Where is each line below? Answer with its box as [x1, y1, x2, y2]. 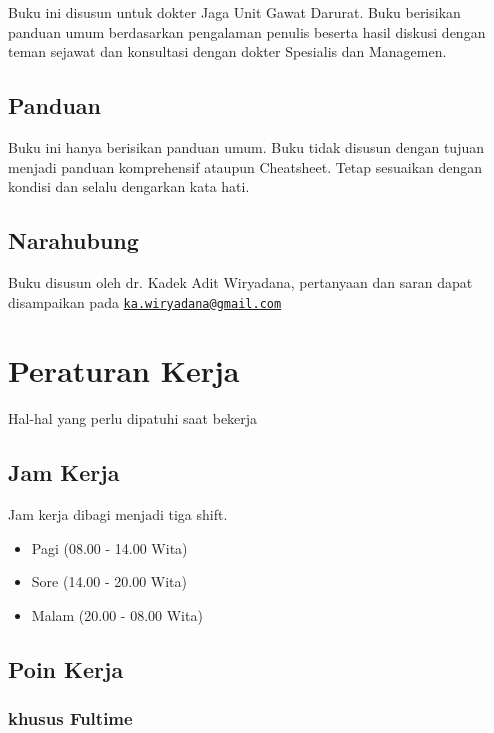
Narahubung [8, 225, 139, 256]
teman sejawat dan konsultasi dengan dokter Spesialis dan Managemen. [8, 41, 447, 62]
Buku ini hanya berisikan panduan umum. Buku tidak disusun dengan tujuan [8, 136, 484, 157]
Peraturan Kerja [8, 350, 240, 391]
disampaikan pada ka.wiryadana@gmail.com [8, 291, 282, 312]
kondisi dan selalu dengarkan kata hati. [8, 176, 250, 197]
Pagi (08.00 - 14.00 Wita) [31, 537, 188, 558]
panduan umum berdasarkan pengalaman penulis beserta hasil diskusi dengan [8, 21, 486, 42]
